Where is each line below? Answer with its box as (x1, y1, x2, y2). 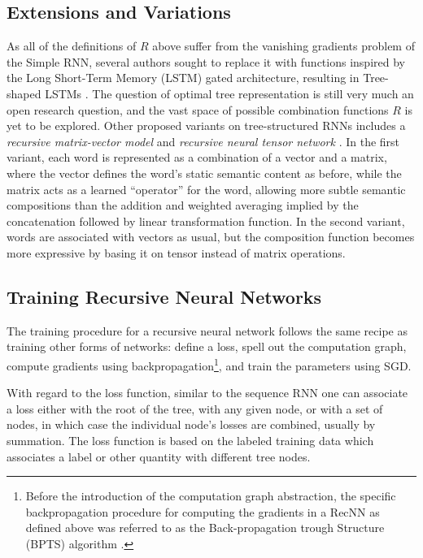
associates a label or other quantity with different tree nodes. (7, 448, 311, 465)
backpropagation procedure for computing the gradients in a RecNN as (25, 503, 380, 520)
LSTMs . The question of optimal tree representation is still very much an (45, 84, 414, 102)
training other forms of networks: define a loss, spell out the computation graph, (7, 338, 407, 355)
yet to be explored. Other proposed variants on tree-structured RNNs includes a (7, 117, 406, 134)
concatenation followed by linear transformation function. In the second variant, (7, 212, 405, 229)
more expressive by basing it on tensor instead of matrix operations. (7, 244, 346, 261)
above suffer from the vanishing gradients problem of (152, 37, 415, 54)
